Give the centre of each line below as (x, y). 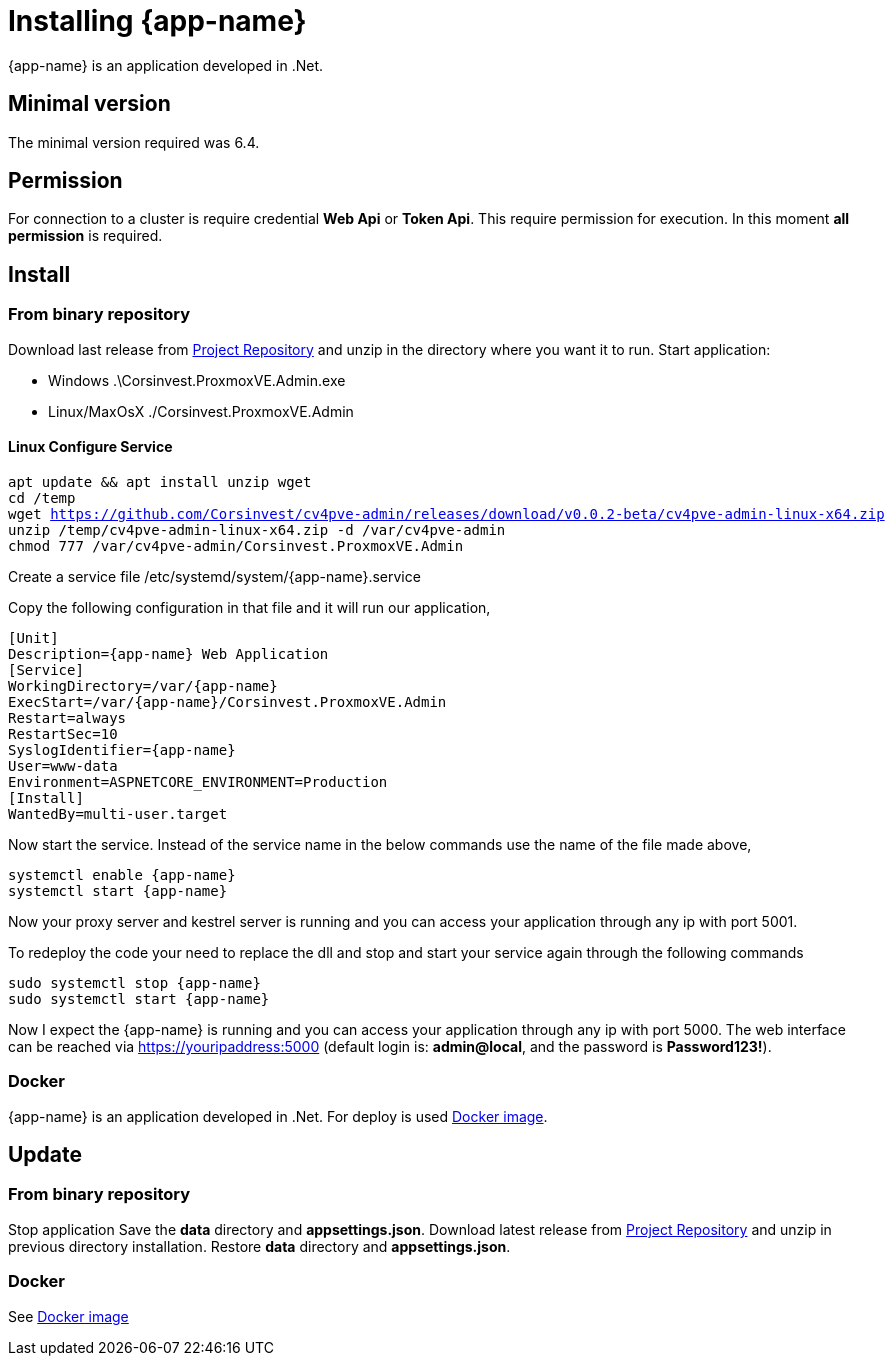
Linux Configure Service (90, 447)
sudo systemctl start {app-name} (139, 998)
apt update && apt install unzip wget (160, 481)
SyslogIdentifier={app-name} (122, 749)
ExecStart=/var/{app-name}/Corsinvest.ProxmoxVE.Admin (227, 701)
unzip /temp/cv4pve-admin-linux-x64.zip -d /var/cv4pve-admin (257, 529)
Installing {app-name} (157, 21)
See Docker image (68, 1316)
